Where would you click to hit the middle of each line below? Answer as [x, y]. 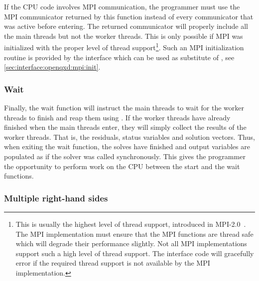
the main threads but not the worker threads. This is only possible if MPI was [124, 36]
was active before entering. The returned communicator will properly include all [126, 26]
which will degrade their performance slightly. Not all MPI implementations [131, 243]
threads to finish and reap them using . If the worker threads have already [117, 117]
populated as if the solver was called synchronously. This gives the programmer [125, 156]
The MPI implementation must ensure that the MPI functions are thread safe [134, 234]
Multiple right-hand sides [56, 198]
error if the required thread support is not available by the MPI [113, 263]
